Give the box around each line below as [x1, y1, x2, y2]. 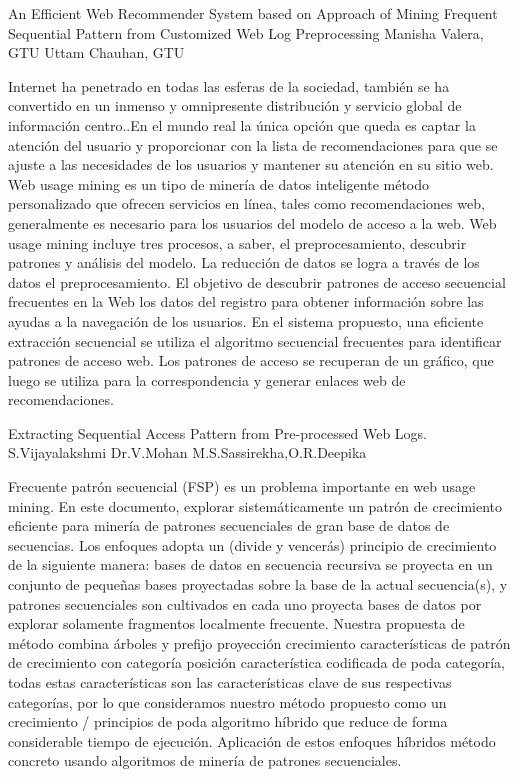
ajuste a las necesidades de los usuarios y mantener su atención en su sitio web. [8, 154, 494, 175]
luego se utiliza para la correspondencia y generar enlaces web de [8, 369, 406, 390]
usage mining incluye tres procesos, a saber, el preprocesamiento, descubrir [8, 232, 467, 253]
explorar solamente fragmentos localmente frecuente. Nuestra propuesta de [8, 613, 465, 634]
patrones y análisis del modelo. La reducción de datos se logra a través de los [8, 252, 480, 273]
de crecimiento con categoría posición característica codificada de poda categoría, [8, 652, 505, 673]
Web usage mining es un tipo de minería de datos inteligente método [8, 173, 430, 194]
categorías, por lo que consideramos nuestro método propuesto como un [8, 691, 447, 712]
